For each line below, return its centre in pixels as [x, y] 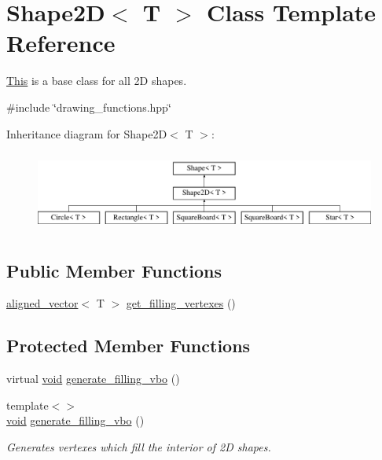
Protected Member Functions [129, 346]
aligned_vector [42, 303]
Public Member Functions [114, 270]
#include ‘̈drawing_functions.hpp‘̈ [89, 107]
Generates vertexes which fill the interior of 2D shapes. [139, 447]
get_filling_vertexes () [181, 303]
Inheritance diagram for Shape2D [87, 133]
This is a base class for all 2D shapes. [97, 81]
